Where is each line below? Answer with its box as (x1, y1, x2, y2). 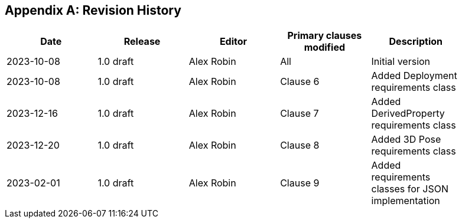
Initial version (371, 55, 431, 68)
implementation (371, 195, 440, 207)
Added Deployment (371, 70, 457, 82)
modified (304, 41, 346, 54)
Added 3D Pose (371, 133, 441, 146)
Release (123, 35, 161, 48)
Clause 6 (280, 76, 320, 88)
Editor (219, 35, 248, 48)
